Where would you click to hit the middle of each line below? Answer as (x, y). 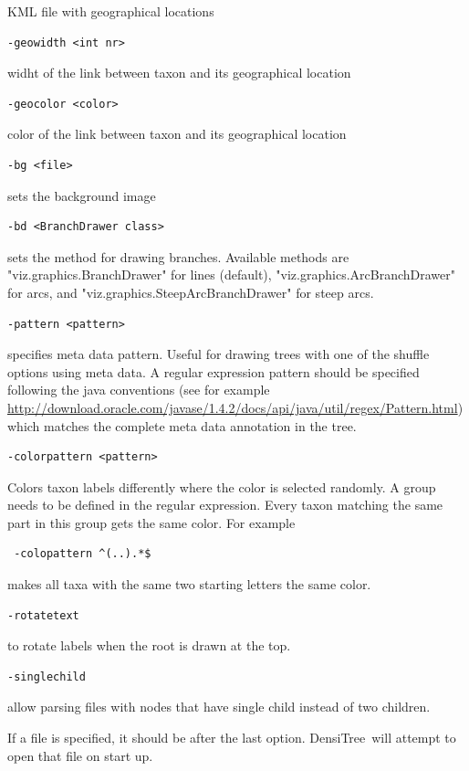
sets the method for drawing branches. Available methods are (178, 256)
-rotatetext (43, 615)
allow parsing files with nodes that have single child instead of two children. (219, 707)
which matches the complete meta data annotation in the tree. (182, 425)
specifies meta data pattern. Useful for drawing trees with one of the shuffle (219, 354)
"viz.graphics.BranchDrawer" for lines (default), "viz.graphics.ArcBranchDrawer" (231, 275)
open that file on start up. (80, 755)
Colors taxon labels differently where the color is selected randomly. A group (222, 486)
